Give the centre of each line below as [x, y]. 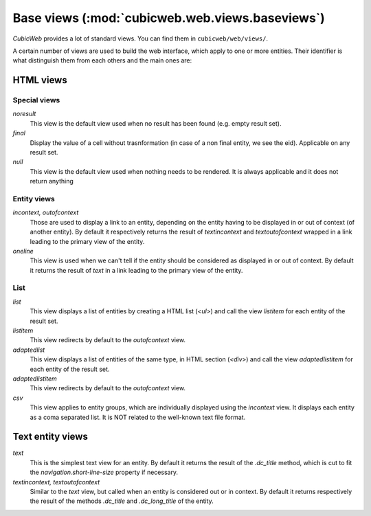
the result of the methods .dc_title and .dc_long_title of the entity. [122, 501]
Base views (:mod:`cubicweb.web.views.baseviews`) [169, 18]
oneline [23, 251]
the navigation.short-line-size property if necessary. [104, 472]
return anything [52, 181]
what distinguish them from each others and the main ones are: [102, 60]
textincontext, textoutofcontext [56, 482]
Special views [36, 100]
